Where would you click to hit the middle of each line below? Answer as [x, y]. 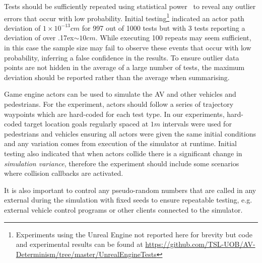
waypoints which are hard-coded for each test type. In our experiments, [114, 114]
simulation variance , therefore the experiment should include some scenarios [122, 163]
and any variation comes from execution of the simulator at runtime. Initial [120, 143]
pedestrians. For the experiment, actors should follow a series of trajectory [119, 104]
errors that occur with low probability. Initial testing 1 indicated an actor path [124, 17]
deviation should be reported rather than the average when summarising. [117, 77]
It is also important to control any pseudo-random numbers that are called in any [130, 190]
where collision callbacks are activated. [64, 173]
